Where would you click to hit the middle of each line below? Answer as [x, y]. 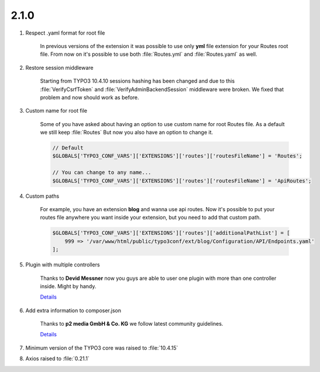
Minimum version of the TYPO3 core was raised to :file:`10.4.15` [102, 348]
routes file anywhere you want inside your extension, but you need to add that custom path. [151, 218]
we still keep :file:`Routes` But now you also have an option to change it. [127, 133]
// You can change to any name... [102, 173]
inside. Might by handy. [68, 286]
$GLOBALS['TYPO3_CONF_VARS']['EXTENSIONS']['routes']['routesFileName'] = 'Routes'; [177, 156]
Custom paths [42, 196]
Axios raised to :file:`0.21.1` [58, 359]
